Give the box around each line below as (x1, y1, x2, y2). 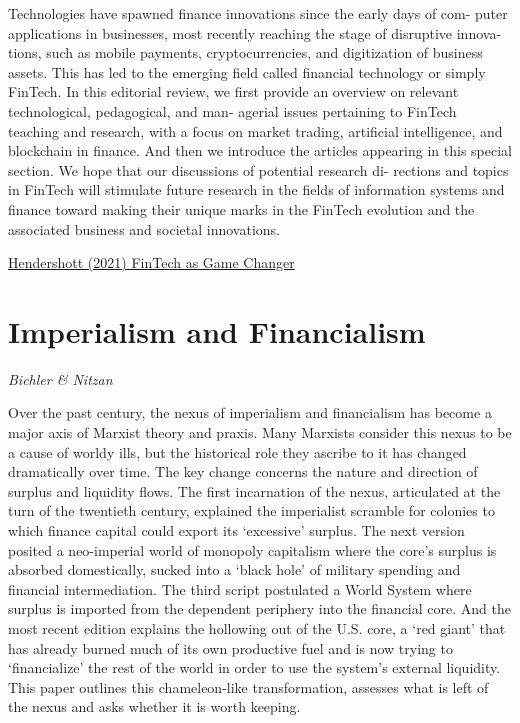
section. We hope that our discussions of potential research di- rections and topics (8, 159, 509, 180)
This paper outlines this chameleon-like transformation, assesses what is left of (8, 676, 489, 697)
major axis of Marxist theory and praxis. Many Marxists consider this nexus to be (8, 422, 512, 443)
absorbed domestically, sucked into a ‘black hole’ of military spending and (8, 559, 461, 580)
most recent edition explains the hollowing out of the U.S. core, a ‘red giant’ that (8, 617, 506, 638)
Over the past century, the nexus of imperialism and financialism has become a (8, 402, 492, 423)
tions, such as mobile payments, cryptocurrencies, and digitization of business (8, 42, 483, 63)
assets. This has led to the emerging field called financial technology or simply (8, 61, 486, 82)
